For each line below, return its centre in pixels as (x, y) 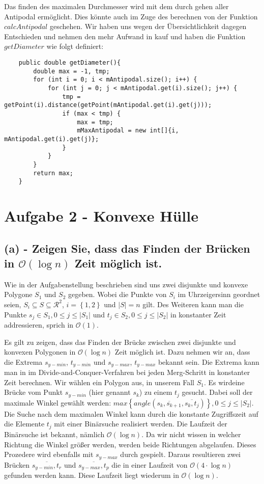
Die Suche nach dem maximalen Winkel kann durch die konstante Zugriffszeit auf (131, 413)
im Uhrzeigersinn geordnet (219, 294)
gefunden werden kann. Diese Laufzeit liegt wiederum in (92, 475)
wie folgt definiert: (75, 46)
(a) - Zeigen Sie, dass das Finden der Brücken (127, 248)
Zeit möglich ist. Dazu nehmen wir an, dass (182, 352)
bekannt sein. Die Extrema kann (209, 361)
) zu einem (156, 392)
